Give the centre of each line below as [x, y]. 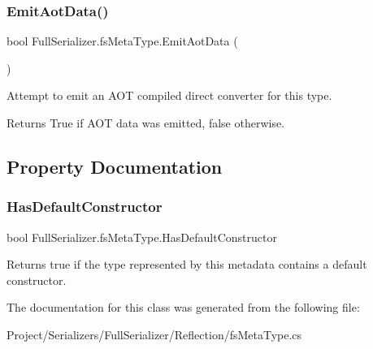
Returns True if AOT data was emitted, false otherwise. [146, 123]
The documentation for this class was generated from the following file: [183, 307]
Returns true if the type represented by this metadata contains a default [187, 264]
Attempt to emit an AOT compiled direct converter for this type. [169, 95]
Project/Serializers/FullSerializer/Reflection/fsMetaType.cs [154, 334]
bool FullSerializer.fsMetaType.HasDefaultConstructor [142, 237]
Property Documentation [115, 166]
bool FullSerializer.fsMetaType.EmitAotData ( [122, 41]
